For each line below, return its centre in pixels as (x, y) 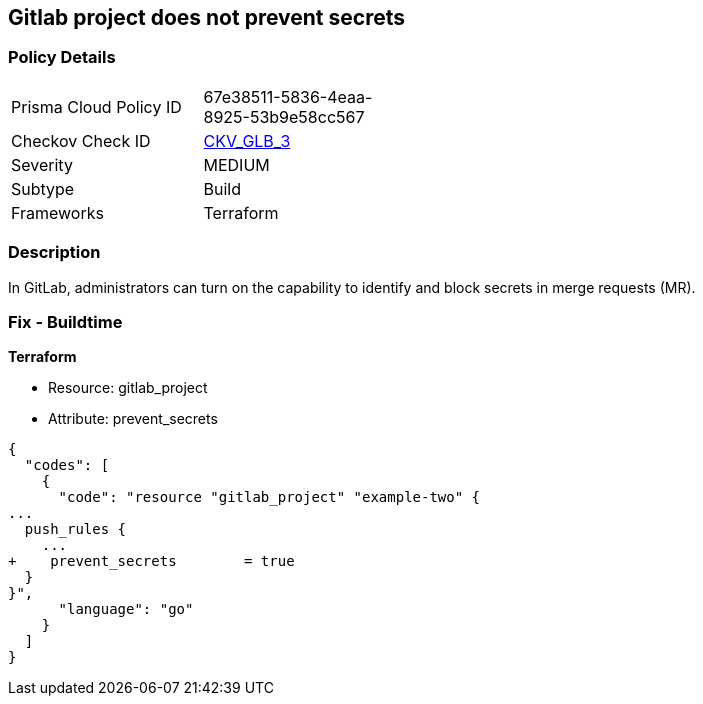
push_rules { (75, 529)
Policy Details (62, 57)
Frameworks (57, 212)
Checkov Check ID (81, 140)
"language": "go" (126, 609)
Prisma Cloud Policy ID (96, 106)
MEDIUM (236, 164)
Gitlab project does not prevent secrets (206, 17)
